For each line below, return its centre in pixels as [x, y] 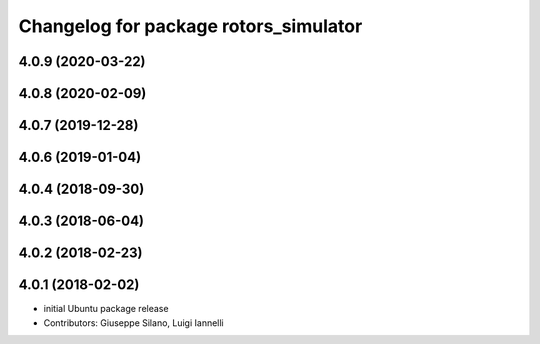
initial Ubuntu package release [106, 309]
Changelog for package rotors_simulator [190, 26]
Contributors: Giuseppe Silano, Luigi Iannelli [133, 322]
